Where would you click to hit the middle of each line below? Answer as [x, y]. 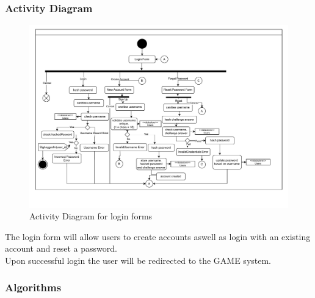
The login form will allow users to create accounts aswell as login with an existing [158, 236]
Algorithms [33, 287]
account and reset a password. [61, 248]
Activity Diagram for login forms [91, 216]
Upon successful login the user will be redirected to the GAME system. [138, 260]
